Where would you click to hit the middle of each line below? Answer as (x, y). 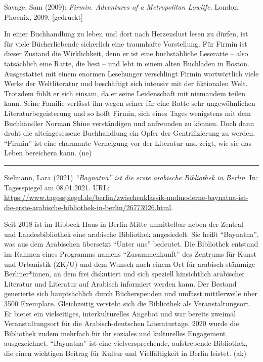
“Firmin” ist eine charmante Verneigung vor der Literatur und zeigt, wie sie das (128, 143)
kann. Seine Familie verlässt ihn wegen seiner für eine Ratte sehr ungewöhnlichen (130, 103)
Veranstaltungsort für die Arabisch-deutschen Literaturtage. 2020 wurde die (122, 323)
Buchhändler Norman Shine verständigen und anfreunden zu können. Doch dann (129, 123)
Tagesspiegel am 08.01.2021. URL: (57, 187)
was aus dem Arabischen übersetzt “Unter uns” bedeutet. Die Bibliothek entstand (131, 244)
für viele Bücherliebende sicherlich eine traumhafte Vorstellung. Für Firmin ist (126, 43)
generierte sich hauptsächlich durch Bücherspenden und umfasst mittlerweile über (131, 293)
